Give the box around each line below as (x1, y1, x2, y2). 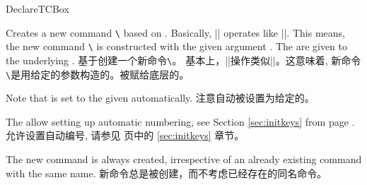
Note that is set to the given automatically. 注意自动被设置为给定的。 (6, 90, 315, 105)
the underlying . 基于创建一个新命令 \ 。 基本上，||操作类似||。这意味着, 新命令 (6, 52, 361, 67)
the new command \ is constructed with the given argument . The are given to (6, 39, 348, 54)
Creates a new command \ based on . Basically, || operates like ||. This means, (6, 25, 345, 40)
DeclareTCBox (6, 1, 69, 16)
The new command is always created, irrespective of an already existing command (6, 152, 362, 166)
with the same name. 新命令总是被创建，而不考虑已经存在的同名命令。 (6, 165, 327, 180)
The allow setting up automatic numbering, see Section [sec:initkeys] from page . (6, 114, 355, 129)
